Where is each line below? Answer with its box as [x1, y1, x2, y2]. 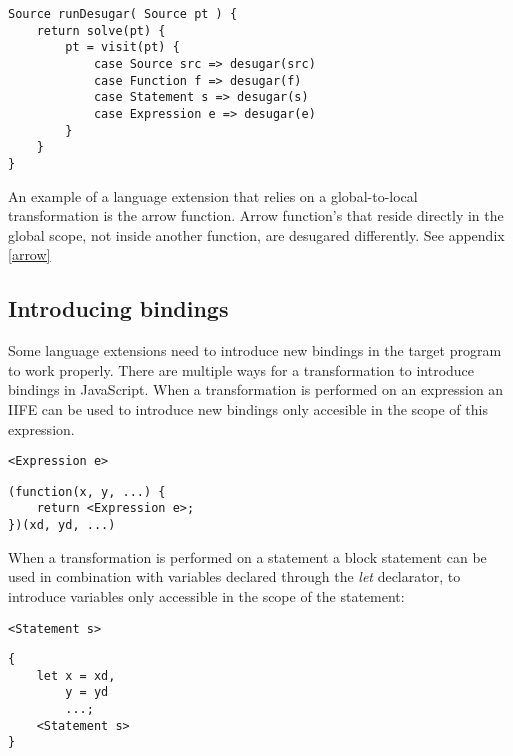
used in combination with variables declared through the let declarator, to [8, 566, 461, 587]
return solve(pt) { [36, 23, 166, 38]
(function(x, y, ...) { [8, 484, 166, 499]
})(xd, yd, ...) [8, 518, 116, 533]
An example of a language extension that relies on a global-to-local [8, 185, 418, 206]
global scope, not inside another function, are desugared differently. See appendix [8, 224, 505, 245]
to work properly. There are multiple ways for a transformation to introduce [8, 359, 475, 380]
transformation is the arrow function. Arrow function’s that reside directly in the [8, 205, 504, 226]
